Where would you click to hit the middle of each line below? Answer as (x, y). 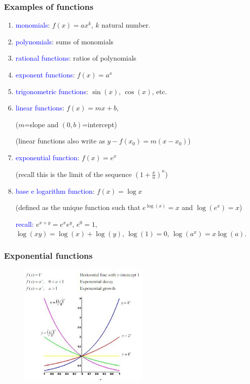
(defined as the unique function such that (78, 207)
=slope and (41, 124)
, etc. (160, 91)
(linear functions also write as (60, 141)
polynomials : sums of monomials (65, 41)
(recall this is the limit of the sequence (73, 174)
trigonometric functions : (52, 91)
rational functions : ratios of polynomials (76, 58)
